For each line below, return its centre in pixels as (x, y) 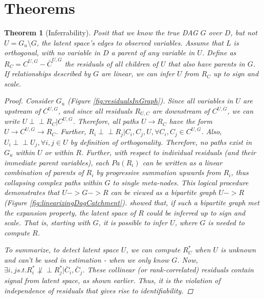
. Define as (219, 52)
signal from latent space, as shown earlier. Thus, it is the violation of (112, 280)
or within (59, 152)
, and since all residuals (95, 111)
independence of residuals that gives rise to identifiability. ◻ (99, 290)
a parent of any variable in (153, 52)
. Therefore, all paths (106, 121)
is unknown (238, 250)
